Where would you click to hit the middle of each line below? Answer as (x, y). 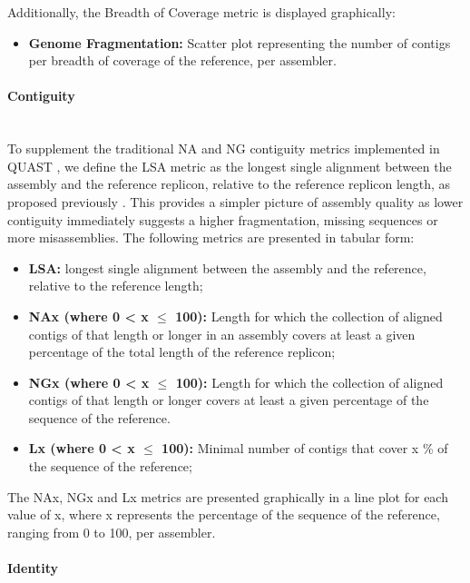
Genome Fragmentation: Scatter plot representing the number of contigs (240, 42)
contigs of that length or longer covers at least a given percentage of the (229, 400)
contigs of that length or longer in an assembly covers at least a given (222, 334)
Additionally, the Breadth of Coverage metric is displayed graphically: (201, 12)
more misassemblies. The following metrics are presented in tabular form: (211, 237)
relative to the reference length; (116, 286)
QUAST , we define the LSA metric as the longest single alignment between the (230, 166)
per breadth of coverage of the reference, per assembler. (182, 60)
